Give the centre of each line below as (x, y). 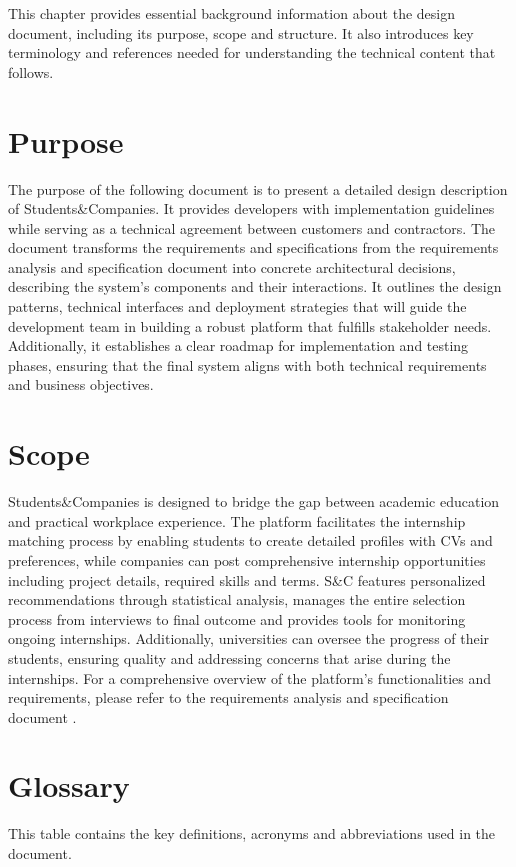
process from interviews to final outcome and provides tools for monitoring (237, 618)
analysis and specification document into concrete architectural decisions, (232, 266)
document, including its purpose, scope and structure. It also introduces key (241, 32)
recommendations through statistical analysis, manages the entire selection (237, 599)
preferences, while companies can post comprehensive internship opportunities (247, 559)
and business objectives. (81, 384)
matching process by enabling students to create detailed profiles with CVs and (250, 540)
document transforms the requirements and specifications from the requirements (253, 247)
